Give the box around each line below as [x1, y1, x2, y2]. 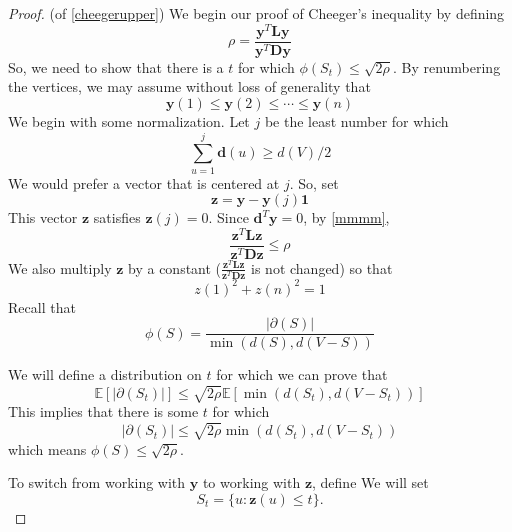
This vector [8, 207, 78, 228]
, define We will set [312, 472, 429, 493]
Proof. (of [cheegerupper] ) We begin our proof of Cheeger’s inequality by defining [8, 3, 505, 23]
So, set [298, 172, 339, 193]
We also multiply [8, 257, 112, 278]
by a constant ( [128, 257, 222, 278]
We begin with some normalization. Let [8, 110, 250, 131]
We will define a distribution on [8, 364, 202, 385]
